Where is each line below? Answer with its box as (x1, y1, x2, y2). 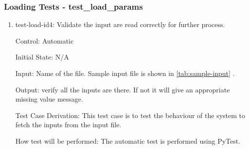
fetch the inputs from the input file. (15, 119, 122, 130)
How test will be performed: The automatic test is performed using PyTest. (15, 135, 241, 146)
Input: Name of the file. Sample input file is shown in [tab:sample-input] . (15, 68, 235, 78)
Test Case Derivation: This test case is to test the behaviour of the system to (15, 110, 246, 120)
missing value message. (15, 94, 83, 104)
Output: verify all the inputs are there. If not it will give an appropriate (15, 84, 230, 94)
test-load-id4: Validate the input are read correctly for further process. (15, 19, 225, 30)
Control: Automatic (15, 35, 74, 45)
